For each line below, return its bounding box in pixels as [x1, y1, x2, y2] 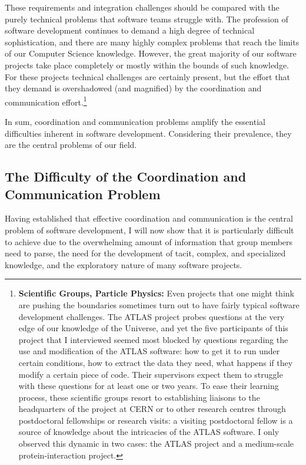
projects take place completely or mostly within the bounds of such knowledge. [5, 58, 289, 71]
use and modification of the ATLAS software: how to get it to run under [18, 345, 280, 357]
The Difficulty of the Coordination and [5, 167, 247, 186]
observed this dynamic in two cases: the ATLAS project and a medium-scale [18, 437, 294, 450]
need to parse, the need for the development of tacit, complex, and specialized [5, 247, 286, 259]
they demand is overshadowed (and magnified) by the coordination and [5, 82, 262, 94]
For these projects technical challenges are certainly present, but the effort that [5, 70, 290, 83]
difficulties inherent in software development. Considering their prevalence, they [5, 127, 292, 139]
